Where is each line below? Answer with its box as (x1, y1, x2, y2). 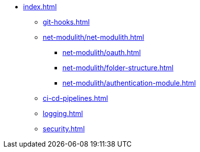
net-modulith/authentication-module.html (62, 79, 196, 87)
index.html (23, 2, 57, 11)
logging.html (43, 109, 83, 118)
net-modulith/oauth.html (62, 48, 141, 57)
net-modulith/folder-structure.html (62, 63, 173, 72)
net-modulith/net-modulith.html (43, 33, 144, 41)
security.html (43, 124, 85, 133)
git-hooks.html (43, 18, 90, 26)
